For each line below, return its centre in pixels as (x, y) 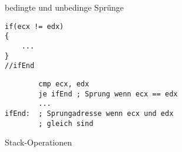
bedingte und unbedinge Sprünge (64, 7)
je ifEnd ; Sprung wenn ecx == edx (108, 94)
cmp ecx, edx (64, 84)
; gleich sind (66, 123)
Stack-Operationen (39, 142)
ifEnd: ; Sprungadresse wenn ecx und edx (89, 113)
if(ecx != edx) (34, 26)
